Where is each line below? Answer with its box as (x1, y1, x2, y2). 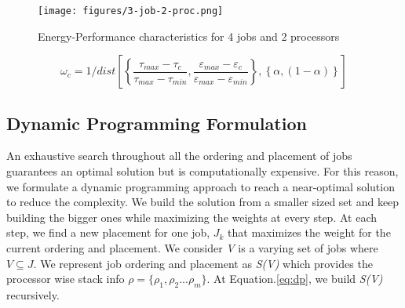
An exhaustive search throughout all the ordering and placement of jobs (6, 147, 352, 164)
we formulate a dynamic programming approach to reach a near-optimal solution (6, 178, 395, 194)
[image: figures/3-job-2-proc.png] (38, 5, 224, 16)
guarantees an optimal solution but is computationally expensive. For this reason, (6, 163, 399, 179)
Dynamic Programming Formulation (6, 111, 307, 135)
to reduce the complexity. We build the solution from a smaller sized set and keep (6, 194, 400, 210)
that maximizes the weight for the (228, 224, 391, 241)
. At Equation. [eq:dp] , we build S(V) (206, 270, 383, 287)
